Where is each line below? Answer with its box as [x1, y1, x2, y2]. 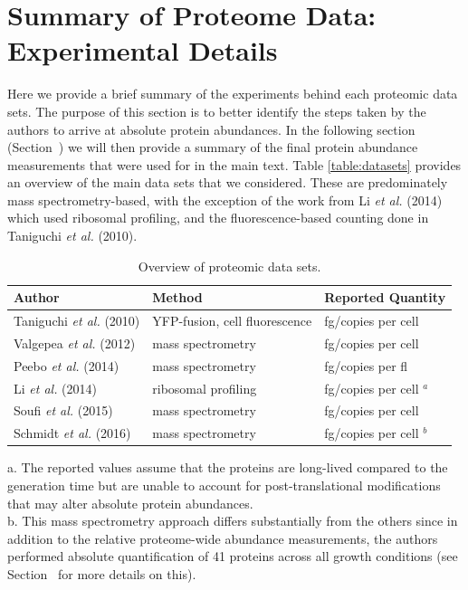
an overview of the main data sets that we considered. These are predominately [7, 173, 448, 192]
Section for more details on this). [7, 564, 196, 583]
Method [152, 288, 203, 307]
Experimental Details [7, 32, 278, 69]
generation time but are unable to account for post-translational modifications [7, 476, 441, 494]
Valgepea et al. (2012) [14, 333, 136, 352]
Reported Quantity [324, 288, 446, 307]
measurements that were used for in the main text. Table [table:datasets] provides [7, 155, 462, 174]
